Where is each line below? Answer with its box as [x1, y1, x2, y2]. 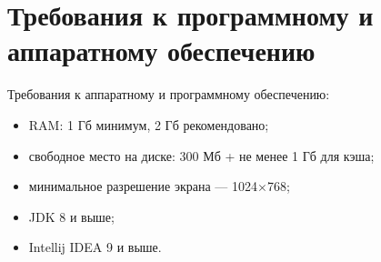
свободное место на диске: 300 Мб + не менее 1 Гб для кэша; [28, 146, 375, 165]
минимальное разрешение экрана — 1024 [28, 176, 258, 196]
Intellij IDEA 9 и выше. [28, 237, 162, 257]
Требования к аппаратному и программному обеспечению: [7, 85, 330, 104]
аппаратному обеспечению [7, 32, 316, 69]
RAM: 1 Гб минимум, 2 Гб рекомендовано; [28, 115, 269, 134]
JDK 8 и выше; [28, 207, 115, 226]
